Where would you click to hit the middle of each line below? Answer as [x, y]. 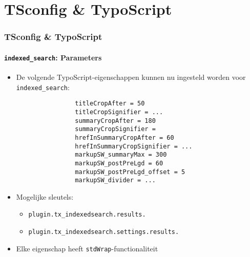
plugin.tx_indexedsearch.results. [87, 215]
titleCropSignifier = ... [119, 112]
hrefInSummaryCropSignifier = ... [134, 146]
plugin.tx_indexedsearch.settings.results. [104, 232]
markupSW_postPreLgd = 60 [119, 163]
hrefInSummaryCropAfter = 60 [124, 137]
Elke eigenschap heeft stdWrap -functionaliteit [87, 248]
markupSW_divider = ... [115, 180]
